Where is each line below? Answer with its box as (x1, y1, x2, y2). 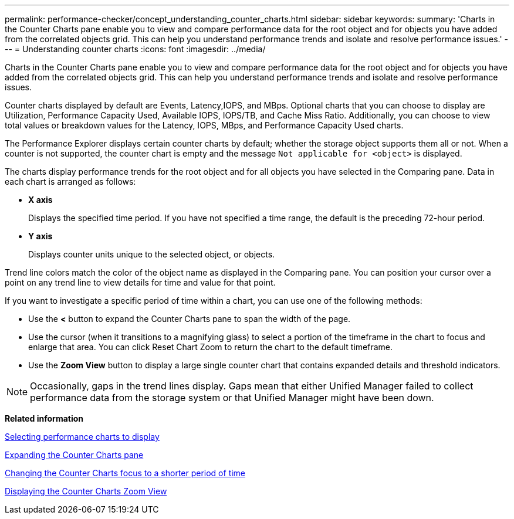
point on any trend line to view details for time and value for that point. (5, 277, 276, 287)
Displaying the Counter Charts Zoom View (5, 486, 167, 496)
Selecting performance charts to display (5, 432, 160, 442)
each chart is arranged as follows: (5, 177, 136, 186)
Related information (5, 413, 84, 423)
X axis (28, 195, 53, 205)
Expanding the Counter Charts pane (5, 450, 144, 460)
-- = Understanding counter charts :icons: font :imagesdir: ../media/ (5, 44, 266, 54)
